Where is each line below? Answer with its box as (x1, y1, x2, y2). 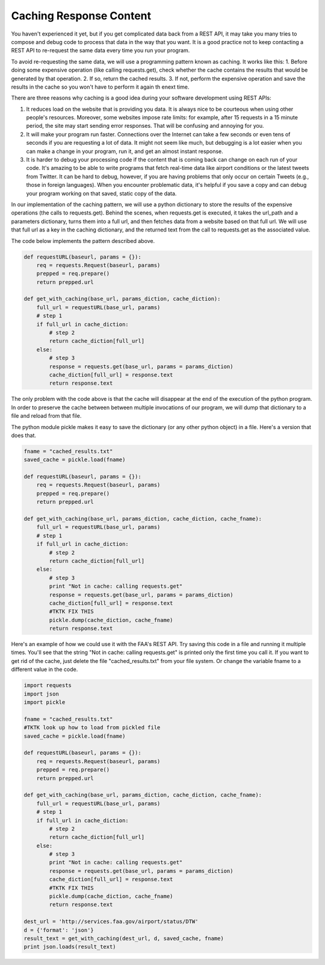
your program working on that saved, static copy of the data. (26, 190, 177, 197)
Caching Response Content (11, 9, 152, 22)
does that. (11, 432, 36, 439)
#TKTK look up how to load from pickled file (23, 724, 161, 731)
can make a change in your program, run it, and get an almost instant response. (26, 148, 223, 155)
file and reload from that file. (11, 412, 82, 420)
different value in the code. (11, 666, 78, 673)
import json (23, 690, 60, 697)
